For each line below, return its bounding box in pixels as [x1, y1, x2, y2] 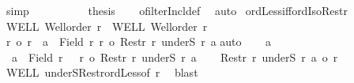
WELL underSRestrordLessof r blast [6, 64, 198, 81]
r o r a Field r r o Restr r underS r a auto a [6, 33, 271, 50]
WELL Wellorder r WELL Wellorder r [6, 17, 208, 34]
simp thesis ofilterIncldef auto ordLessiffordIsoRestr [6, 2, 348, 18]
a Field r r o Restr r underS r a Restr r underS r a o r [11, 48, 338, 65]
